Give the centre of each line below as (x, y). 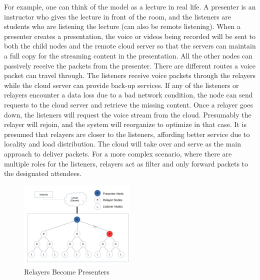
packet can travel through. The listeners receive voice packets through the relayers (130, 75)
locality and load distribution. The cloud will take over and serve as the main (123, 144)
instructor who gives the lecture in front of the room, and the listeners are (118, 16)
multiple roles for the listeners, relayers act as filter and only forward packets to (126, 163)
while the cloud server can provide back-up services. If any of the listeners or (121, 85)
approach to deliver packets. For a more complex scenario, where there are (118, 153)
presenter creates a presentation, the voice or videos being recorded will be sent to (130, 36)
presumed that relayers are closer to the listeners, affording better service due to (127, 134)
